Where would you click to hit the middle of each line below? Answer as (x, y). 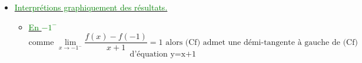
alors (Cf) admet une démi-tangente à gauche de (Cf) (262, 42)
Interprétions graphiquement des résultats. (91, 7)
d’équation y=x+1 (163, 55)
